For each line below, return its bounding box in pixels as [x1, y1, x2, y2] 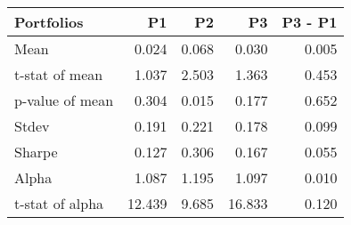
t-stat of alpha [14, 193, 104, 213]
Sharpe [14, 141, 58, 162]
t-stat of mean [14, 64, 103, 84]
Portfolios [14, 12, 84, 32]
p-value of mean [14, 90, 114, 110]
